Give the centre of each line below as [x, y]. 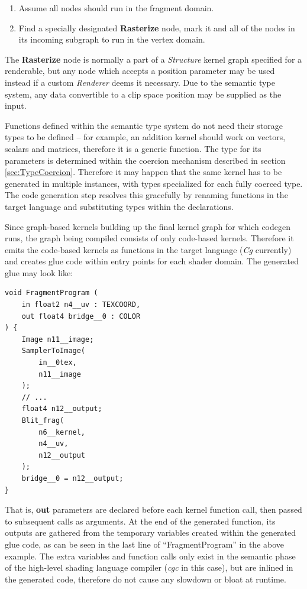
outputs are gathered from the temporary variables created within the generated [151, 533]
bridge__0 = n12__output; [72, 478]
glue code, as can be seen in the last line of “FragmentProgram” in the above [145, 544]
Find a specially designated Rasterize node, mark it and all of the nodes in [157, 27]
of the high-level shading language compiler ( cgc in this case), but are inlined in [149, 567]
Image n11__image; [58, 339]
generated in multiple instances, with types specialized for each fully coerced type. [154, 183]
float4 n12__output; [62, 409]
